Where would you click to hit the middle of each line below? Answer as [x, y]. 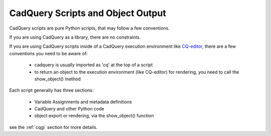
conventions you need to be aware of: [48, 53]
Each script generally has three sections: [51, 90]
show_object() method [58, 79]
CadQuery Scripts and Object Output [88, 13]
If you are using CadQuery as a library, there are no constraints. [75, 37]
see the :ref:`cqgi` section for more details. [53, 127]
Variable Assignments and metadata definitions [83, 102]
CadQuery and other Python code [69, 109]
